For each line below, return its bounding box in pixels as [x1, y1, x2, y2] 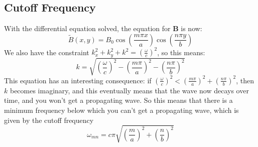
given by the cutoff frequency [4, 114, 94, 125]
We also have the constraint [4, 47, 89, 57]
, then [236, 75, 254, 85]
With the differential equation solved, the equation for [4, 23, 171, 34]
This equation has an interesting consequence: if [4, 75, 152, 85]
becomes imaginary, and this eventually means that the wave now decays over [10, 85, 249, 95]
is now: [181, 23, 202, 34]
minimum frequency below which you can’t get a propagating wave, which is [4, 104, 239, 115]
